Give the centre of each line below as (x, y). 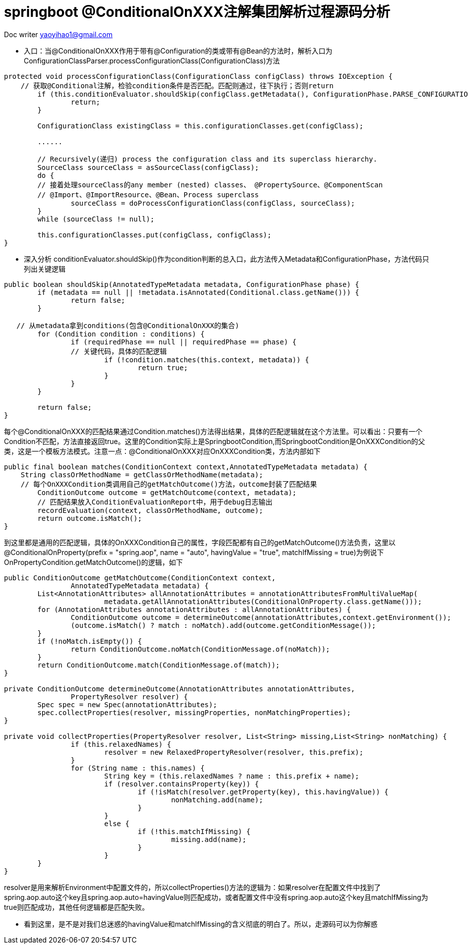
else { (117, 823)
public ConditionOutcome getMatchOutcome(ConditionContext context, (140, 578)
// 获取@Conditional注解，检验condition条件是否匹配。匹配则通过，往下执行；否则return (177, 85)
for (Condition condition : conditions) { (121, 334)
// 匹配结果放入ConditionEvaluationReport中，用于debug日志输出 (155, 502)
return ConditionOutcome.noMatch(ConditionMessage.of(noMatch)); (200, 649)
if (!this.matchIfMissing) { (194, 831)
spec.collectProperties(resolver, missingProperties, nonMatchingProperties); (194, 712)
